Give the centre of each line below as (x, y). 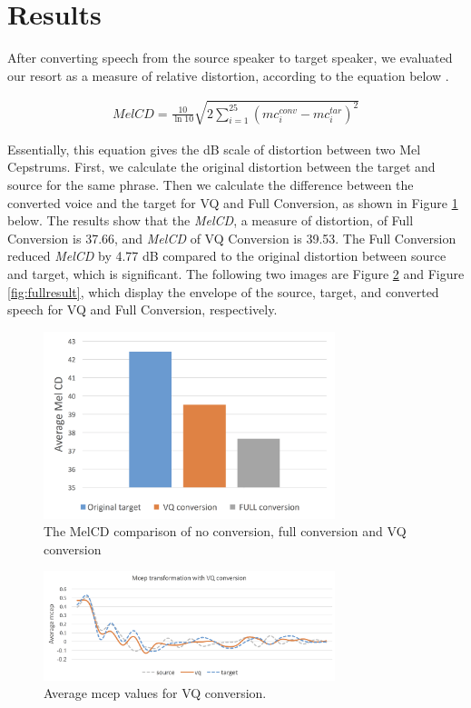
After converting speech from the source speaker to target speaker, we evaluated (230, 58)
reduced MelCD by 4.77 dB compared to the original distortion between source (227, 256)
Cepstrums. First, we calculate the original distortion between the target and (221, 167)
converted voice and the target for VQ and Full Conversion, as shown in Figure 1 (233, 202)
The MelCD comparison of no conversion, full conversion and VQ (225, 531)
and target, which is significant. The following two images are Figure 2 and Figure (236, 274)
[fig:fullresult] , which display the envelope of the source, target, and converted (223, 291)
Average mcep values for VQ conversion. (155, 693)
